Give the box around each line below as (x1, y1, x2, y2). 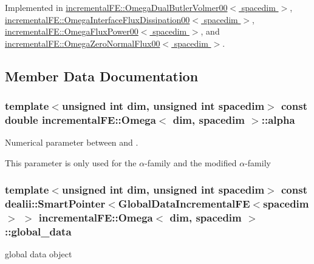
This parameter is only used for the (5, 156, 137, 169)
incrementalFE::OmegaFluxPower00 (5, 25, 138, 38)
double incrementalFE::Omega (5, 112, 156, 127)
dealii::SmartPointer (5, 196, 106, 211)
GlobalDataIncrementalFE (118, 196, 250, 211)
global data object (5, 248, 72, 260)
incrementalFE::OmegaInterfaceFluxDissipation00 (5, 13, 190, 25)
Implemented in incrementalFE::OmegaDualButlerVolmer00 (5, 1, 228, 13)
